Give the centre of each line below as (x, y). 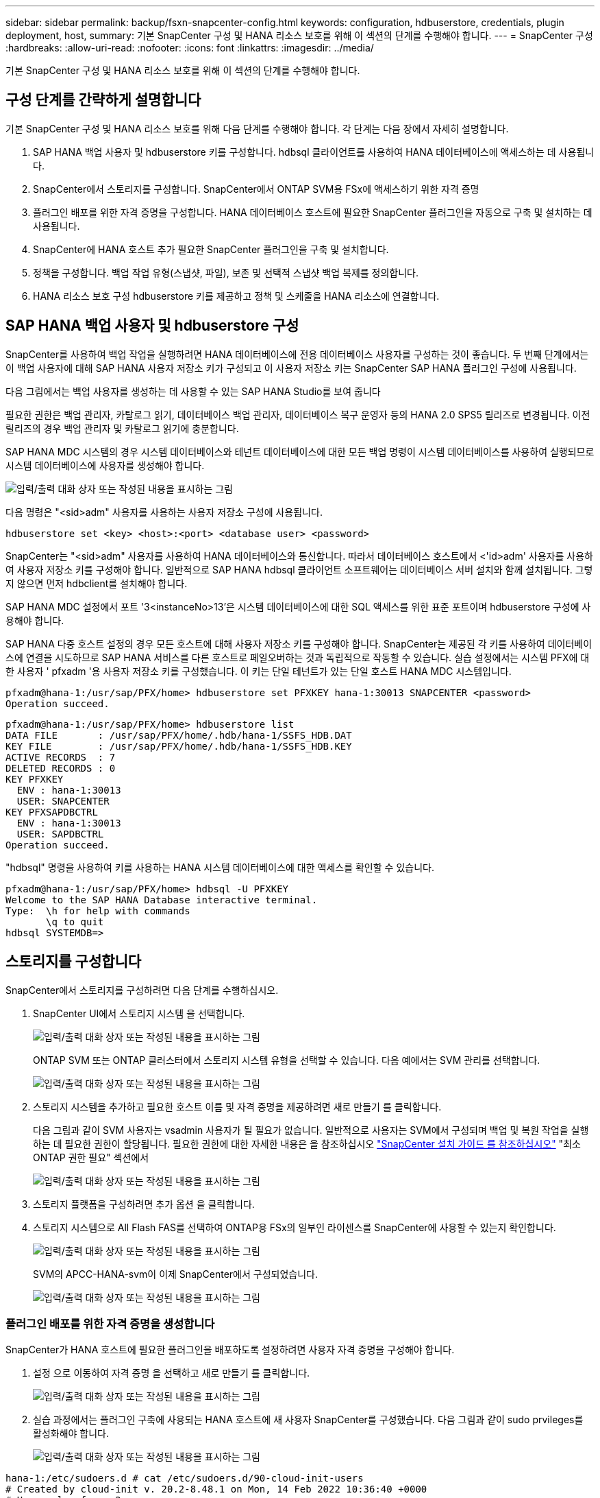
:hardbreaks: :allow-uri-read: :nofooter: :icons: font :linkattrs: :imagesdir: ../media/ (190, 48)
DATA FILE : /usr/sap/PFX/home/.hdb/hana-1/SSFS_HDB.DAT (179, 735)
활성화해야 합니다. (71, 1434)
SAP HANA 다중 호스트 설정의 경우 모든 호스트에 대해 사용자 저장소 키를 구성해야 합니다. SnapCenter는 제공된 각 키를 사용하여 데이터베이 (299, 643)
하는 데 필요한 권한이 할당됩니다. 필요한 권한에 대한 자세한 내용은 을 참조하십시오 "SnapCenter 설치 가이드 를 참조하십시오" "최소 (307, 1143)
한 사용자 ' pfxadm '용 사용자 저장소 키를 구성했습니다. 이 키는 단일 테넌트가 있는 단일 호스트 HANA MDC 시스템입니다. (259, 671)
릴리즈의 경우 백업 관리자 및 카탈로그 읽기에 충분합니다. (122, 428)
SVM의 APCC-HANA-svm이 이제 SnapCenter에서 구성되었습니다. (175, 1274)
